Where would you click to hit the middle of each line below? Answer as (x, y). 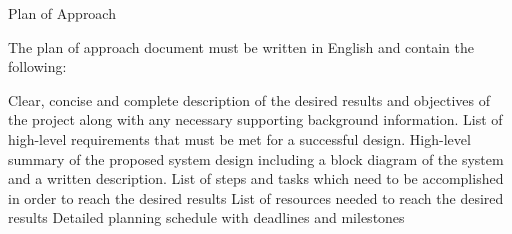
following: (37, 66)
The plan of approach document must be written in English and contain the (241, 46)
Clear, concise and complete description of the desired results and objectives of (249, 99)
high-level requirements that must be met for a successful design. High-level (239, 138)
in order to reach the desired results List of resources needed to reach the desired (256, 197)
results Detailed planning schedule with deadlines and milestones (206, 217)
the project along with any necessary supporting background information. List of (255, 119)
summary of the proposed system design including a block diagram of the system (256, 158)
